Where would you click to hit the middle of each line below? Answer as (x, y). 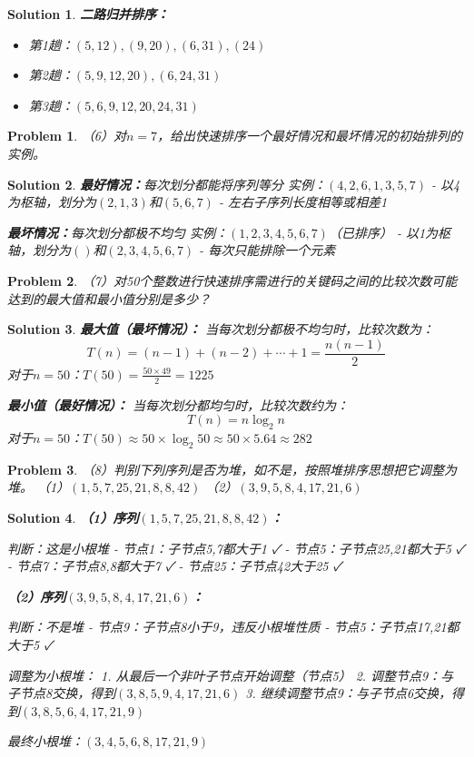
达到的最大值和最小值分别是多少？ (109, 298)
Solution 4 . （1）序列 (73, 517)
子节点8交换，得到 (62, 693)
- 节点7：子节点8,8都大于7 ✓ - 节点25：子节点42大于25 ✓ (175, 566)
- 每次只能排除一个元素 (267, 250)
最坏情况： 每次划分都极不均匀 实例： (118, 232)
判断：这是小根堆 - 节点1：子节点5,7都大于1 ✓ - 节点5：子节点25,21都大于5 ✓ (236, 548)
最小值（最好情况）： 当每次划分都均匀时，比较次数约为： (178, 404)
